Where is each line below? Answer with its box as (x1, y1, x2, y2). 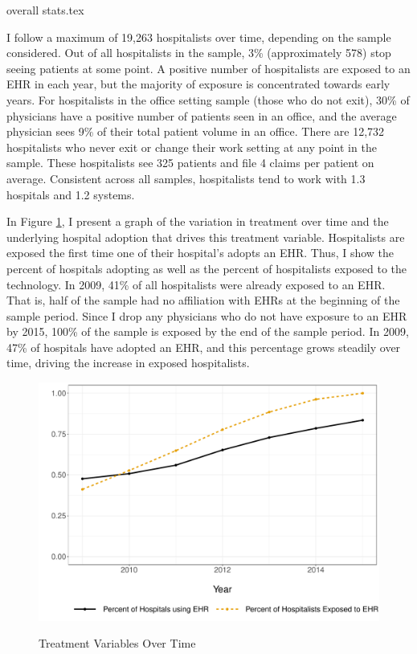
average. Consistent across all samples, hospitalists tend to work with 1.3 (6, 170, 366, 186)
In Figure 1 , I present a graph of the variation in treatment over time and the (6, 213, 389, 230)
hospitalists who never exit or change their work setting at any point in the (6, 138, 377, 155)
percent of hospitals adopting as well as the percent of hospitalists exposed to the (6, 260, 407, 276)
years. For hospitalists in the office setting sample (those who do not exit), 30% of (6, 91, 410, 108)
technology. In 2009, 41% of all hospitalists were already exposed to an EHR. (6, 276, 386, 292)
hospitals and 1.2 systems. (6, 186, 135, 202)
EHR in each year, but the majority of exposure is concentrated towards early (6, 76, 390, 92)
